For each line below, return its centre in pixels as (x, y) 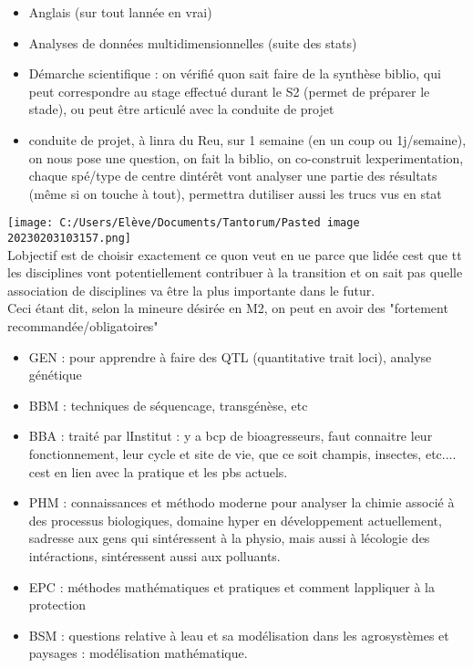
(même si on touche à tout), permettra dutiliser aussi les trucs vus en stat (235, 193)
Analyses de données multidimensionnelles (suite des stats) (193, 42)
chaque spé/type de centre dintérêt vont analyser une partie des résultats (233, 176)
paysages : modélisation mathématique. (138, 653)
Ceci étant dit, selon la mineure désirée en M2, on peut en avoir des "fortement (228, 308)
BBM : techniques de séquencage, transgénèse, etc (168, 405)
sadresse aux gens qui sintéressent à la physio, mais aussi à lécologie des (229, 538)
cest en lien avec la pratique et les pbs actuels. (158, 471)
